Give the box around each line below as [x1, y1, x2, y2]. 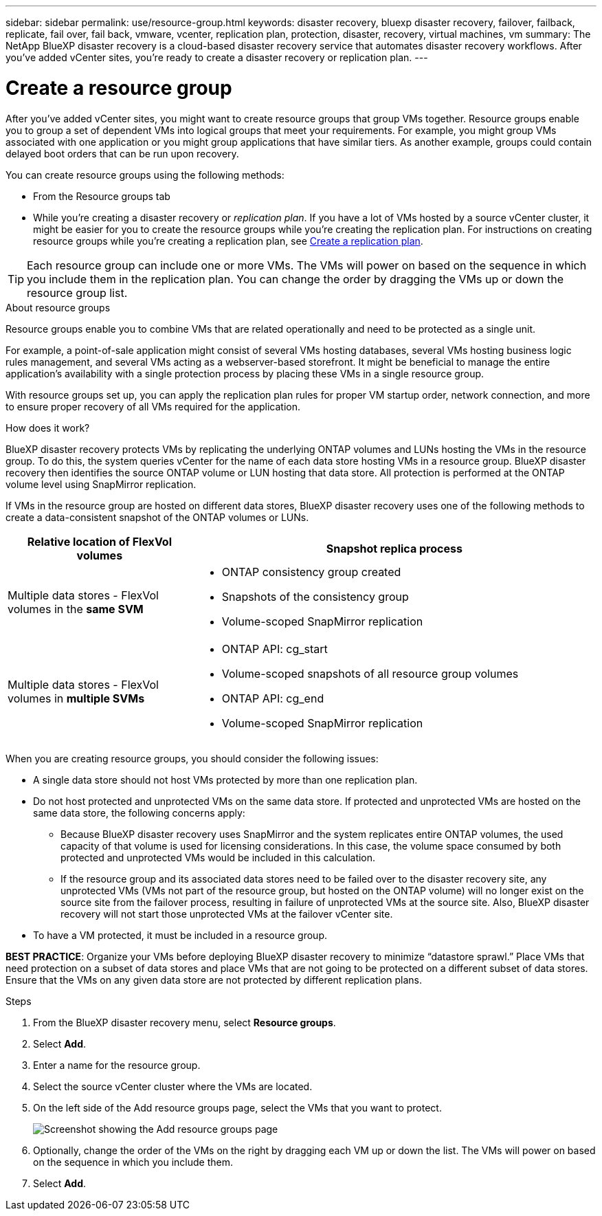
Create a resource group [5, 76, 232, 100]
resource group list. [27, 285, 128, 300]
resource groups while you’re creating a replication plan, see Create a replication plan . [33, 234, 423, 247]
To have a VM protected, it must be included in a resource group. [33, 929, 328, 941]
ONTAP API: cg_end [221, 691, 324, 705]
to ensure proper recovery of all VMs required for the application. [5, 400, 300, 412]
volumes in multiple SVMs [8, 691, 145, 705]
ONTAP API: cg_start [221, 641, 328, 656]
